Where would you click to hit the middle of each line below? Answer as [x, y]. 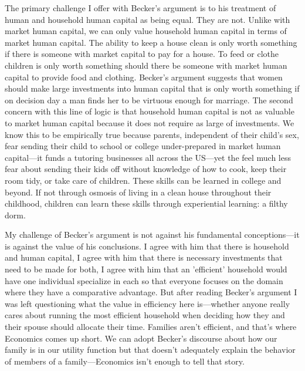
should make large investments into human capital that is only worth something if [152, 88]
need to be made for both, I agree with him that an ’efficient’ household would [146, 269]
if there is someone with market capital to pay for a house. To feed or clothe [142, 54]
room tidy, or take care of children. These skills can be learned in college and [143, 180]
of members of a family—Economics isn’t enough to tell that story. [125, 361]
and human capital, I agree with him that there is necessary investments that [144, 257]
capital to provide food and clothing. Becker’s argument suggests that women [144, 77]
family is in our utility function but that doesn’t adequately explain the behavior [150, 350]
